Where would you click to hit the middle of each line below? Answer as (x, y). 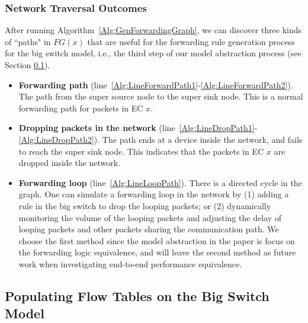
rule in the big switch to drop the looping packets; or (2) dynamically (145, 205)
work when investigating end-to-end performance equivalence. (130, 263)
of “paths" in (28, 41)
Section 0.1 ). (28, 65)
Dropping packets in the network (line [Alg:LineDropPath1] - (138, 128)
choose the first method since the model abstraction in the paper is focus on (157, 240)
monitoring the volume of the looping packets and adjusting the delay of (150, 217)
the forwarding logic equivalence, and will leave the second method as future (157, 252)
